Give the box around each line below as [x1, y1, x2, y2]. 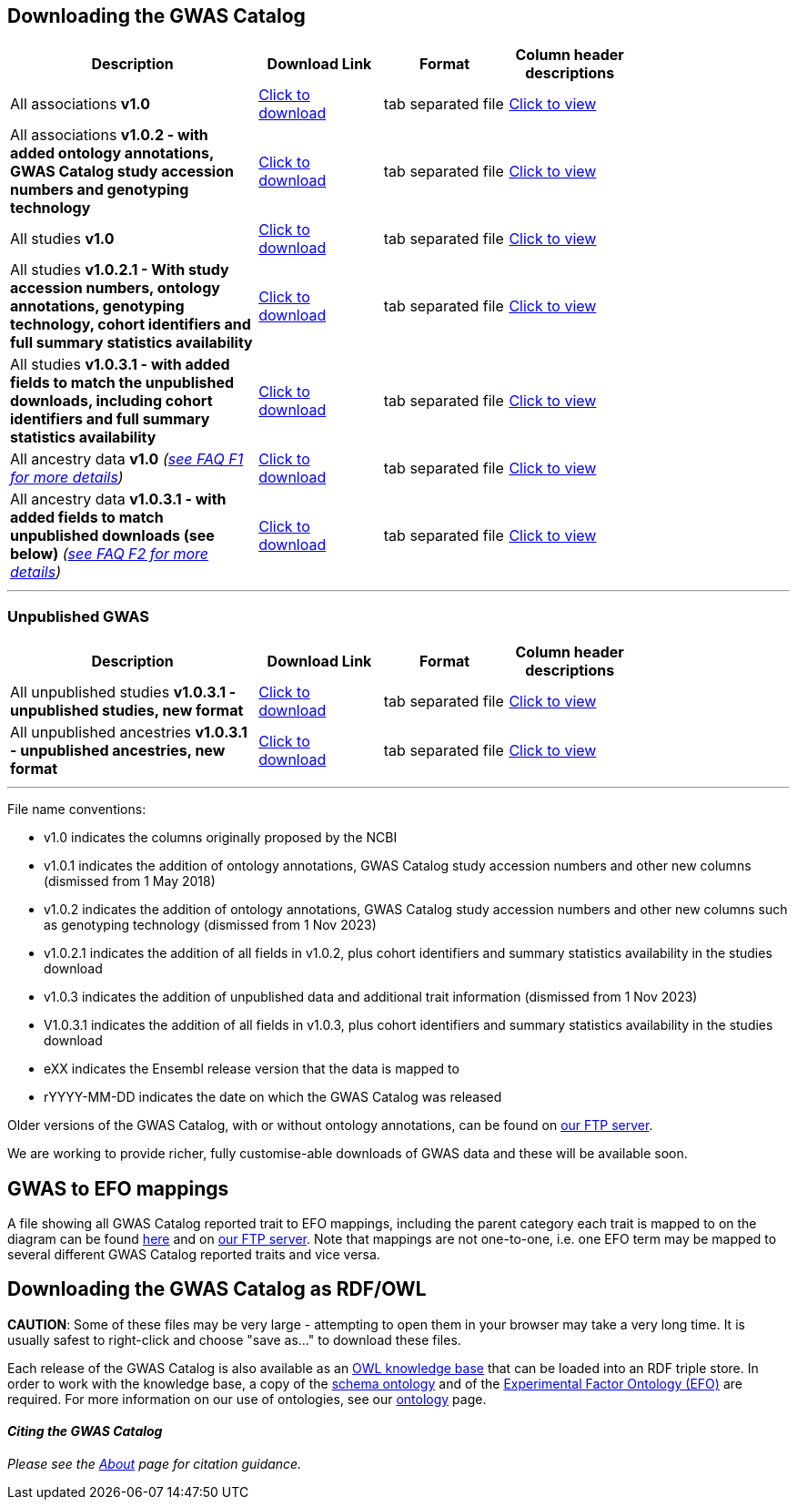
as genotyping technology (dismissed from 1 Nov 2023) [44, 917, 377, 933]
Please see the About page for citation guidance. [7, 1456, 302, 1472]
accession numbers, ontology [10, 279, 220, 298]
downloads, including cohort [10, 392, 213, 411]
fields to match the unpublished [10, 373, 235, 392]
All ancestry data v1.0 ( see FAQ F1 [10, 450, 244, 469]
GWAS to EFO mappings [7, 1176, 229, 1200]
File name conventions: [7, 801, 146, 818]
